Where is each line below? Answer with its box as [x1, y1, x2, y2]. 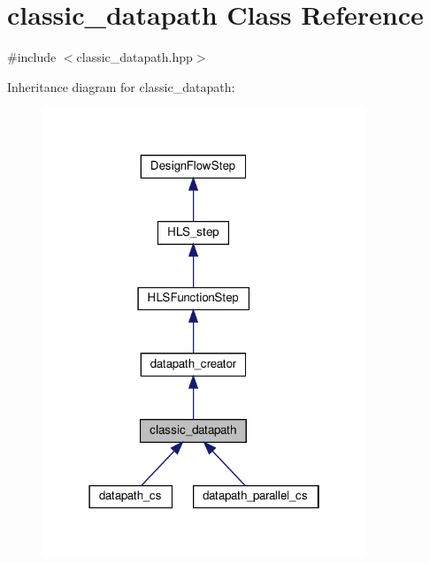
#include [7, 48, 57, 66]
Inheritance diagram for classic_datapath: [7, 77, 235, 95]
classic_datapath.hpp [76, 48, 193, 66]
